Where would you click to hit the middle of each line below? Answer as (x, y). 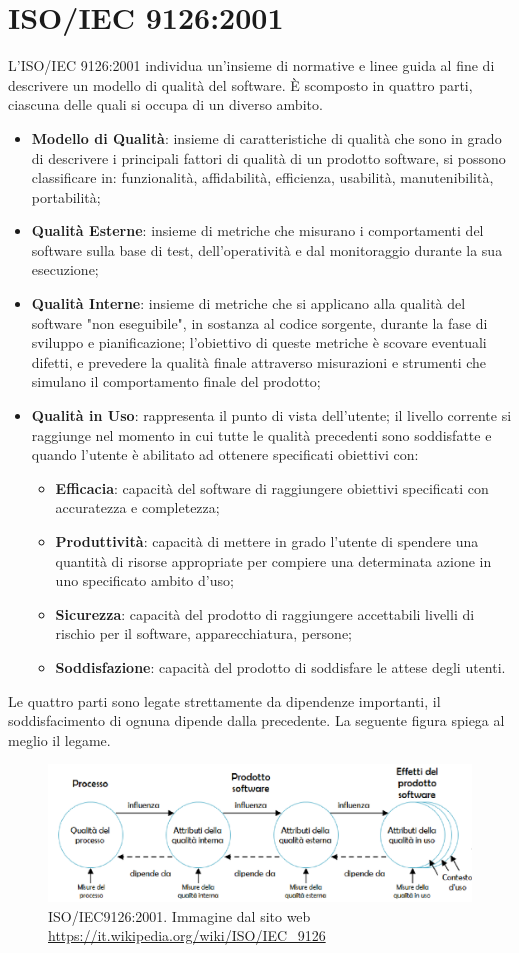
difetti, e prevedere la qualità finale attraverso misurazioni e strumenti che (259, 361)
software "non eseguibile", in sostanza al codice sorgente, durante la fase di (259, 322)
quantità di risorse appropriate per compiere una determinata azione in (273, 560)
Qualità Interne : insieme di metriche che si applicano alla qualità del (248, 303)
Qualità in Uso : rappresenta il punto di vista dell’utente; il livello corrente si (271, 415)
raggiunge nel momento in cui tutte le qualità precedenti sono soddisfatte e (261, 434)
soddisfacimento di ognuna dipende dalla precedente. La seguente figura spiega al (256, 720)
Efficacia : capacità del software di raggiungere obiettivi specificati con (272, 487)
